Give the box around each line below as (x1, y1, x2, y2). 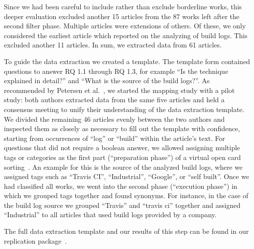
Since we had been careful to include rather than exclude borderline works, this (4, 1, 242, 11)
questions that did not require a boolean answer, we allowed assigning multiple (4, 142, 240, 153)
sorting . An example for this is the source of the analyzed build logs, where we (4, 161, 243, 172)
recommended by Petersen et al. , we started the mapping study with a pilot (4, 85, 235, 95)
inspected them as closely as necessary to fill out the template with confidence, (4, 123, 240, 134)
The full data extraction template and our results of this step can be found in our (4, 226, 249, 236)
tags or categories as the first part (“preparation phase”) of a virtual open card (4, 152, 241, 162)
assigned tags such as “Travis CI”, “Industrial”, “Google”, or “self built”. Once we (4, 171, 249, 181)
